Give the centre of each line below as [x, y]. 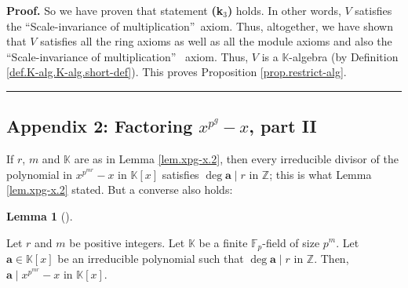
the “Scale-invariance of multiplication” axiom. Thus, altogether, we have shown [200, 26]
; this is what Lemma [321, 174]
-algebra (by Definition [344, 56]
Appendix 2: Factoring [100, 126]
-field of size [291, 242]
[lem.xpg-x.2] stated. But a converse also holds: [120, 190]
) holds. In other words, [284, 10]
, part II [283, 126]
